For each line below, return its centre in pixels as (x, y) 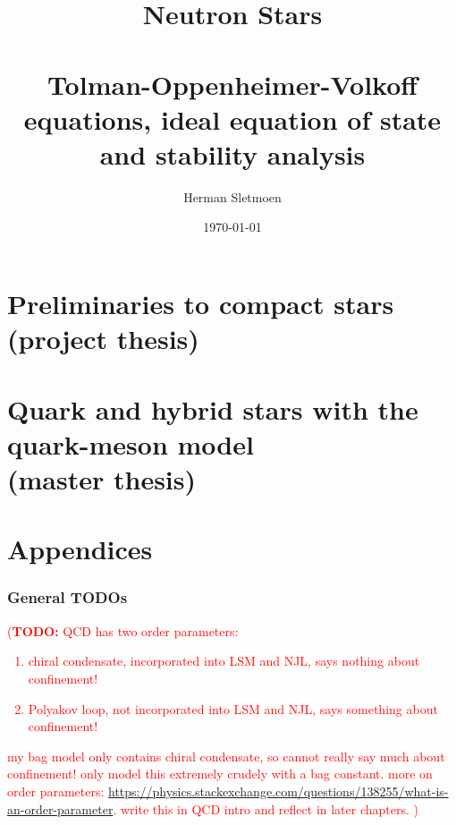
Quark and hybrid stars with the (213, 408)
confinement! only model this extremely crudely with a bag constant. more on (220, 774)
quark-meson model (131, 443)
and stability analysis (232, 153)
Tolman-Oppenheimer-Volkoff (232, 84)
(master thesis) (102, 479)
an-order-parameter (60, 808)
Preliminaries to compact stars (201, 304)
